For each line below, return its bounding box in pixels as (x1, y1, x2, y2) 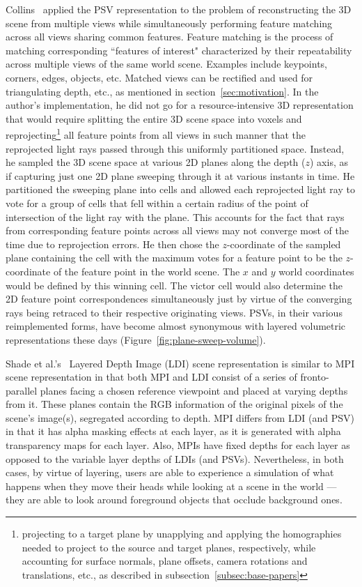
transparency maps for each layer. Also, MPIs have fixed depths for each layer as (6, 438, 350, 452)
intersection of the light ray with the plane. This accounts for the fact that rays (6, 209, 345, 224)
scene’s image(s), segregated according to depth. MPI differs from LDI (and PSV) (6, 410, 355, 425)
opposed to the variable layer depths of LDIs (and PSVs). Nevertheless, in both (6, 451, 344, 466)
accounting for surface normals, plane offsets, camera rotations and (22, 554, 308, 568)
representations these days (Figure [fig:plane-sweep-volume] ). (6, 332, 266, 346)
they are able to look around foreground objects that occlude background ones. (6, 492, 343, 507)
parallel (6, 383, 38, 397)
